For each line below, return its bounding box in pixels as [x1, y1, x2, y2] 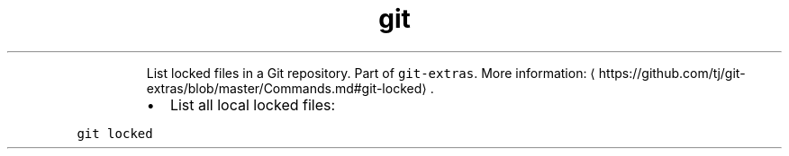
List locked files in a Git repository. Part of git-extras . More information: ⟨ [146, 65, 595, 81]
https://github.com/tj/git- [598, 65, 746, 81]
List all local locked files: [169, 95, 336, 114]
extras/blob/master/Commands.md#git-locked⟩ [146, 80, 427, 96]
